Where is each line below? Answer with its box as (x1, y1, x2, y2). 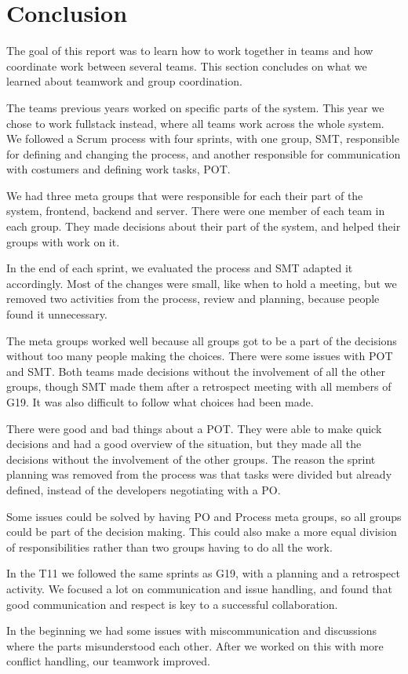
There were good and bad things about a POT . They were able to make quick (6, 420, 382, 436)
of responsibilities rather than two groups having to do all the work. (6, 538, 333, 555)
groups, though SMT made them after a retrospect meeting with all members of (6, 378, 392, 395)
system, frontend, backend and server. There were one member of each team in (6, 202, 385, 219)
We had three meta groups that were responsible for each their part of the (6, 187, 363, 203)
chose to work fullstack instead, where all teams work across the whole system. (6, 115, 384, 131)
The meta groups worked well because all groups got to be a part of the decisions (6, 332, 397, 348)
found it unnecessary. (6, 306, 107, 322)
